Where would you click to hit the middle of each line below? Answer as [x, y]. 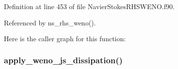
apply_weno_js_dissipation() [63, 60]
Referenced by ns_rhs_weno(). [50, 22]
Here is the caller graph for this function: [65, 39]
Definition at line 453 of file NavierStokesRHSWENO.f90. [89, 6]
